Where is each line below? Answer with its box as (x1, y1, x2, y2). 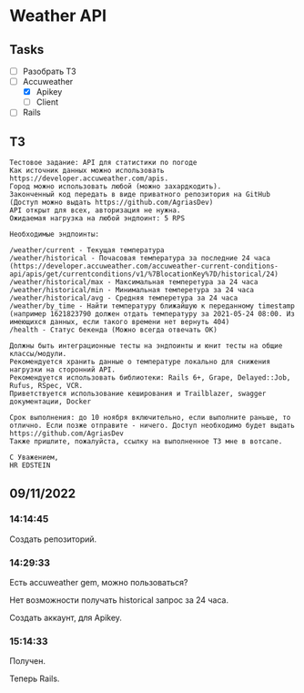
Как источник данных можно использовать (9, 166, 166, 176)
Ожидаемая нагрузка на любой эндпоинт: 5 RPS (9, 214, 185, 223)
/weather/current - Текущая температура (9, 246, 166, 255)
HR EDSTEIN (9, 461, 51, 470)
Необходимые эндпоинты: (9, 229, 100, 239)
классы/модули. (9, 350, 67, 359)
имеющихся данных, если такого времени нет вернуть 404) (9, 318, 230, 327)
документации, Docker (9, 397, 92, 406)
